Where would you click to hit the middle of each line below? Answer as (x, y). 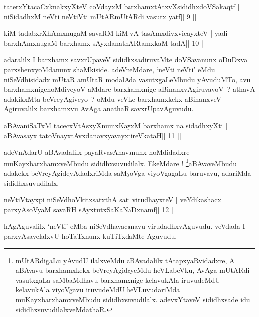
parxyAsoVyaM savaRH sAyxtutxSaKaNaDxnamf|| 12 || (90, 209)
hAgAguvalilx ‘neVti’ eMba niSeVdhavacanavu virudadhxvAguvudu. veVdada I (125, 226)
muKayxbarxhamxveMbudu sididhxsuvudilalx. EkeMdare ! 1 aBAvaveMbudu (121, 162)
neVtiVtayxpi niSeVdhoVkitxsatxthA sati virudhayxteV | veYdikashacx (113, 200)
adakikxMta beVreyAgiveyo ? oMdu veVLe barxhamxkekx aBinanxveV (113, 98)
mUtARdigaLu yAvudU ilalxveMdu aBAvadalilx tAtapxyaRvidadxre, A (125, 260)
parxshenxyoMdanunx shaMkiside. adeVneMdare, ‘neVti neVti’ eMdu (110, 69)
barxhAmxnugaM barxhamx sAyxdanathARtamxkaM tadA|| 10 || (105, 43)
